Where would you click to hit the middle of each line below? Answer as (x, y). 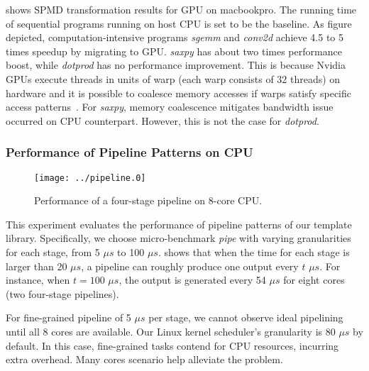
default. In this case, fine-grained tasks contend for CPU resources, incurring (172, 345)
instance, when (38, 280)
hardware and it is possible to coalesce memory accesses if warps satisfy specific (179, 93)
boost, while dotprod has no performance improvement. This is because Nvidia (176, 65)
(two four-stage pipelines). (62, 293)
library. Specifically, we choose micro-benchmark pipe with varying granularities (178, 238)
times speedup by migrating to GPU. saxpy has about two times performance (174, 51)
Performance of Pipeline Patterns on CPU (130, 152)
